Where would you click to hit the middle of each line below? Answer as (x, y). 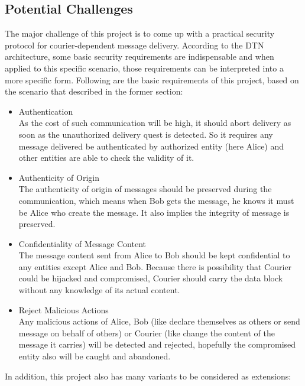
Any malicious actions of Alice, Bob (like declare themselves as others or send (159, 321)
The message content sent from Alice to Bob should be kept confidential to (154, 255)
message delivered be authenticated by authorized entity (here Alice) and (151, 146)
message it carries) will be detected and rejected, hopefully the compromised (157, 344)
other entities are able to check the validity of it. (106, 158)
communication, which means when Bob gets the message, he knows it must (156, 200)
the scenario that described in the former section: (94, 91)
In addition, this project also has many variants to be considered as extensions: (148, 376)
